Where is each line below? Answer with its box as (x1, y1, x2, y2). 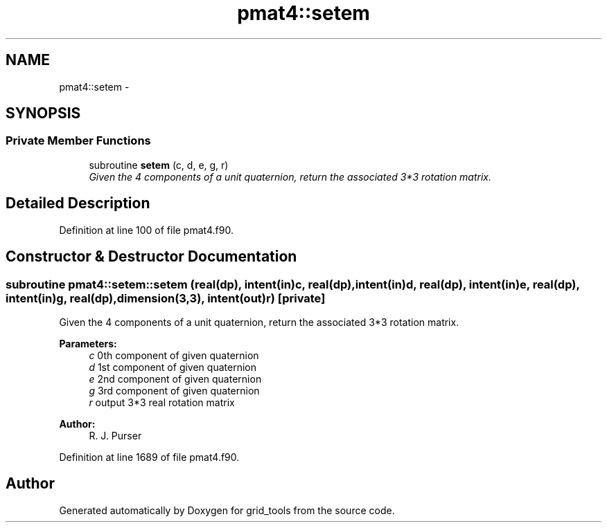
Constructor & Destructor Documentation (6, 248, 297, 266)
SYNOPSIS (6, 104, 81, 122)
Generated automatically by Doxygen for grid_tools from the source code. (59, 504, 395, 516)
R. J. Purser (89, 429, 142, 441)
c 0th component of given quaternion (89, 349, 259, 361)
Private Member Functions (6, 134, 151, 148)
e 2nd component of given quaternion (89, 372, 262, 385)
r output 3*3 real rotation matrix (89, 396, 235, 408)
